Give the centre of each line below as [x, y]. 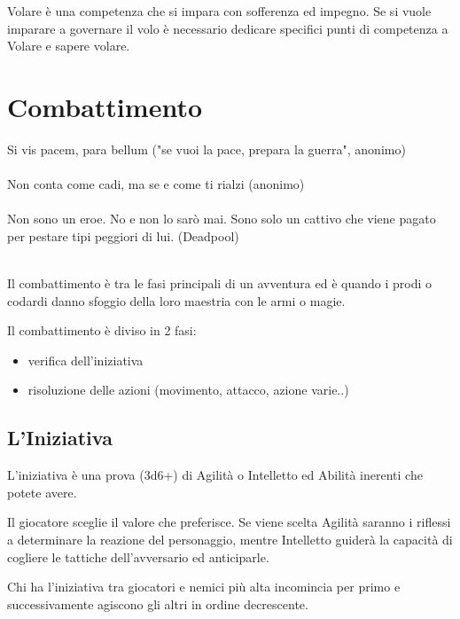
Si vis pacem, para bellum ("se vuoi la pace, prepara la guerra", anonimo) [207, 149]
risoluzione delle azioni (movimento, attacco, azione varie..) [188, 390]
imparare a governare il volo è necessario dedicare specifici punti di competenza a [228, 28]
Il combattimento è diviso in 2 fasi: [102, 330]
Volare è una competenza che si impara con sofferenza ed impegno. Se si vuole [219, 11]
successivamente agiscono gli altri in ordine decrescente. [158, 603]
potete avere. [42, 492]
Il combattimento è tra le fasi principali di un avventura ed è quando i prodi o [219, 283]
